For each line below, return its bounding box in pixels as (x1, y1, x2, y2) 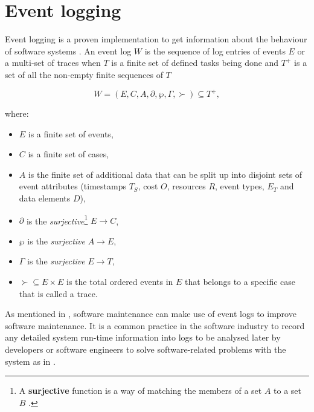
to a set (274, 384, 302, 397)
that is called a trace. (19, 287, 98, 299)
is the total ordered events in (66, 275, 173, 287)
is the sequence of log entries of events (144, 44, 286, 57)
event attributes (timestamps (19, 180, 126, 192)
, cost (138, 180, 158, 192)
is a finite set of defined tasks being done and (111, 56, 279, 69)
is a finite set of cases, (28, 148, 109, 160)
